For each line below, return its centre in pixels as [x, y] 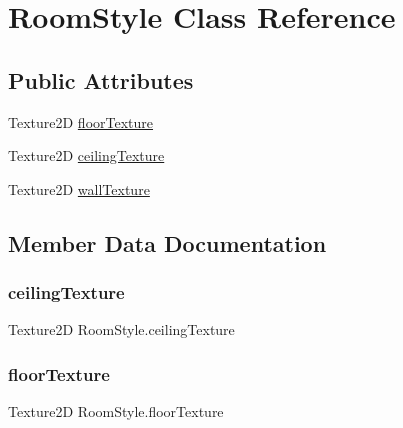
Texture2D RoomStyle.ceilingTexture [121, 329]
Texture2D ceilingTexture [86, 155]
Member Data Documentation [167, 242]
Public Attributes [101, 79]
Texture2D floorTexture [81, 121]
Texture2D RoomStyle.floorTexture [116, 411]
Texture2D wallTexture [79, 188]
